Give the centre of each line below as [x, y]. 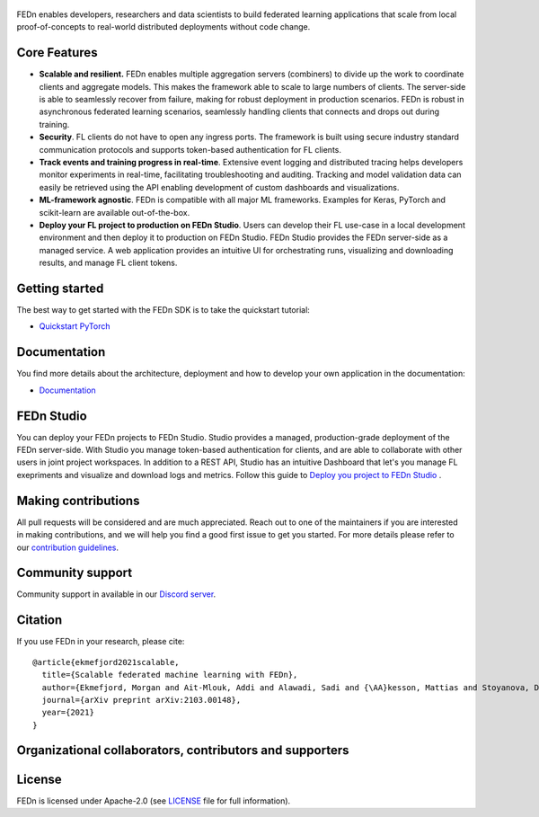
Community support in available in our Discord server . [116, 594]
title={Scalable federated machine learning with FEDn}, [170, 675]
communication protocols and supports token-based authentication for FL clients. [190, 149]
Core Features [57, 53]
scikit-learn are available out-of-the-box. [115, 212]
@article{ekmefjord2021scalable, [106, 662]
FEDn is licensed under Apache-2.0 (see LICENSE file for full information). [154, 801]
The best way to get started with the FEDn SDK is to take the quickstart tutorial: [163, 310]
